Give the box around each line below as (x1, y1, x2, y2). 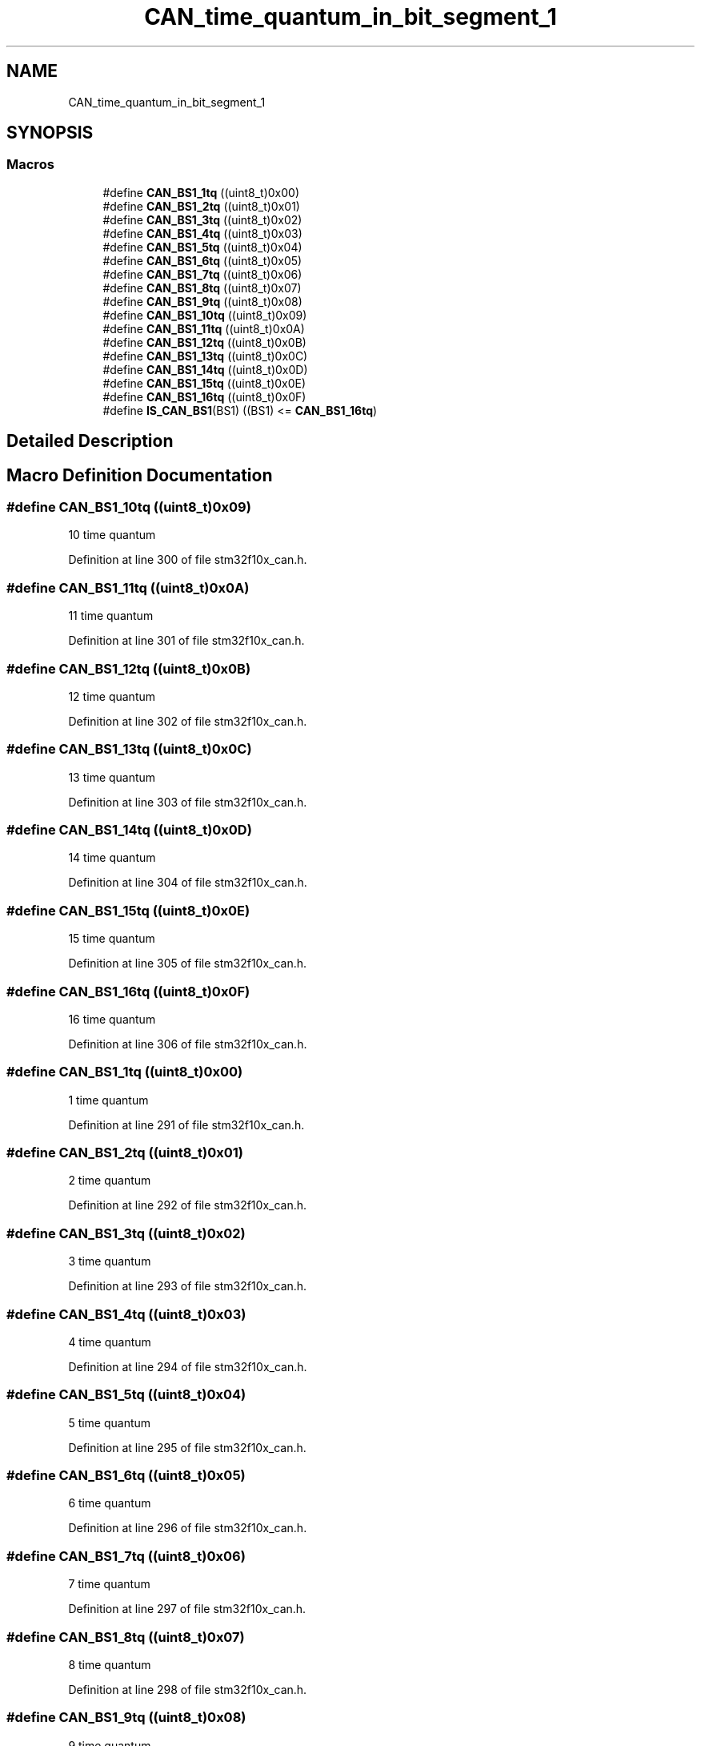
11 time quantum (68, 609, 154, 623)
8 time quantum (68, 1657, 151, 1672)
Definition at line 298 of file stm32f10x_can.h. (68, 1682, 307, 1696)
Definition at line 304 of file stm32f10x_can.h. (68, 875, 307, 890)
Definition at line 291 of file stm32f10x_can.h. (68, 1117, 305, 1132)
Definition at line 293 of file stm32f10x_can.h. (68, 1279, 307, 1293)
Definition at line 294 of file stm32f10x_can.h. (68, 1359, 307, 1374)
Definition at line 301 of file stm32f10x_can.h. (68, 634, 305, 648)
